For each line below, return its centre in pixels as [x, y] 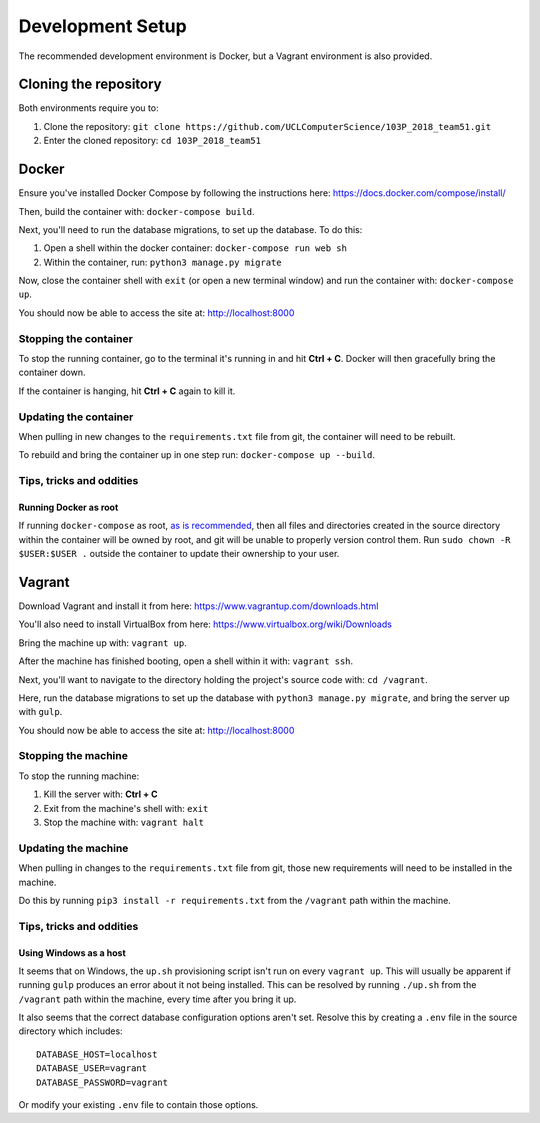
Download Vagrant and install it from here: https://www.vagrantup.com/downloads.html [198, 606]
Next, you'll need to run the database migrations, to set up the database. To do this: [190, 229]
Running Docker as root [68, 507]
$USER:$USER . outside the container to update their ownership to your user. [179, 554]
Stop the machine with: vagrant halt [124, 822]
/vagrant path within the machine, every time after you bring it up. [157, 999]
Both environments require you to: [88, 108]
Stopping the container [76, 338]
